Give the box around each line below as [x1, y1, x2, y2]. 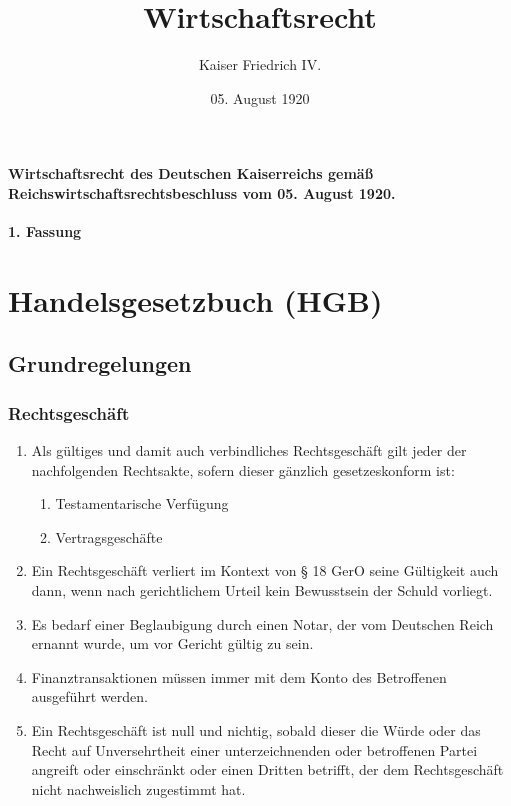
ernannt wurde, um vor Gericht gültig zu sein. [31, 633, 314, 654]
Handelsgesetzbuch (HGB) [8, 279, 383, 320]
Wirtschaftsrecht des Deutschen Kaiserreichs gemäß [8, 163, 374, 184]
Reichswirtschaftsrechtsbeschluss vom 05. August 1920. [8, 182, 396, 203]
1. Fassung [8, 221, 82, 242]
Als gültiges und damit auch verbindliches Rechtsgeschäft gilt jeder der [31, 440, 467, 461]
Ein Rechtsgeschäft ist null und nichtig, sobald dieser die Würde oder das [31, 720, 481, 741]
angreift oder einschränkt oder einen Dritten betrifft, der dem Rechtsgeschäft [31, 759, 504, 780]
